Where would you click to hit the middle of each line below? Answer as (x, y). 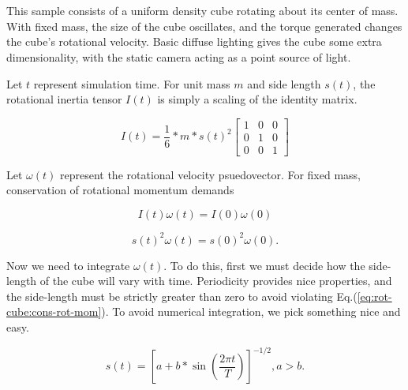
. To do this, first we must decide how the (264, 265)
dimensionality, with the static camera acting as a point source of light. (179, 56)
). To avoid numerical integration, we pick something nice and (251, 311)
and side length (284, 83)
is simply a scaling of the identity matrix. (257, 99)
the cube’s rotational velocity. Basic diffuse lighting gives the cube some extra (194, 41)
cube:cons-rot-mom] (54, 311)
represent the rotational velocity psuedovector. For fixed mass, (210, 174)
